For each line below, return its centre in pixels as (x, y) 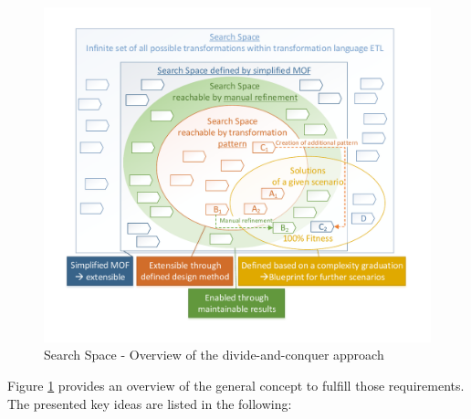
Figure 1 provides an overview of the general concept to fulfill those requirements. (236, 386)
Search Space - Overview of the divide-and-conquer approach (214, 355)
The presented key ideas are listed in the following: (150, 403)
